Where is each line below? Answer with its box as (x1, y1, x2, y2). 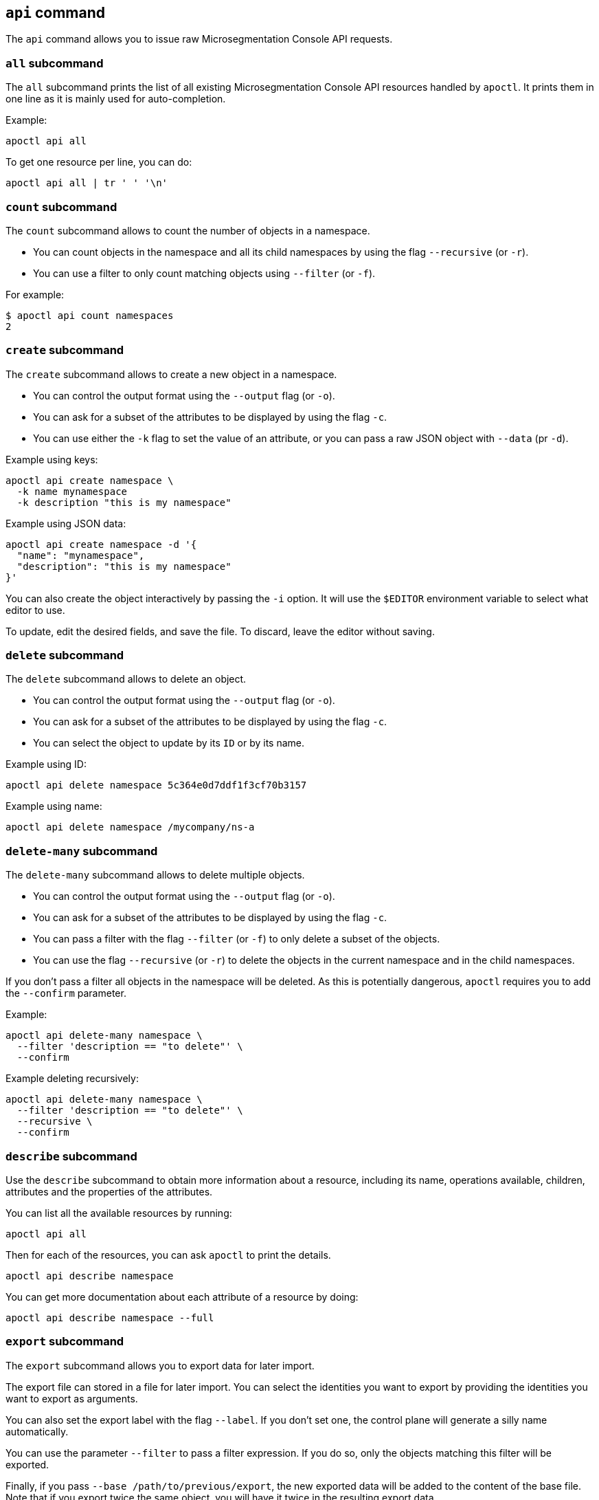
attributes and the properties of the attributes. (5, 1185, 213, 1198)
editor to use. (5, 604, 65, 616)
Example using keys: (5, 453, 98, 465)
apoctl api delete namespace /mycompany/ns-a (5, 821, 255, 833)
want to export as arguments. (5, 1392, 138, 1404)
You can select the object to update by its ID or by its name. (33, 737, 304, 749)
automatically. (5, 1425, 69, 1437)
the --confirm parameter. (5, 987, 126, 1000)
